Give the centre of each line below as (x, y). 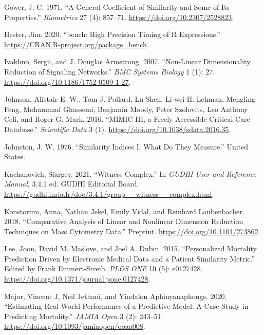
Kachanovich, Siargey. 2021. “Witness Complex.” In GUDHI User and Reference (130, 173)
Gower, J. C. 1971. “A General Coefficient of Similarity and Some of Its (117, 7)
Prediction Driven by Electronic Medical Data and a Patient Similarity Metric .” (130, 258)
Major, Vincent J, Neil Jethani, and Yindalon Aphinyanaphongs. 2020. (116, 296)
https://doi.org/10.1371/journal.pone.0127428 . (77, 279)
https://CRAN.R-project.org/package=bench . (77, 44)
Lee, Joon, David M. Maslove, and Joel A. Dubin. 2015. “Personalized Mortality (130, 248)
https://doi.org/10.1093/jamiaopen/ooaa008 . (75, 326)
